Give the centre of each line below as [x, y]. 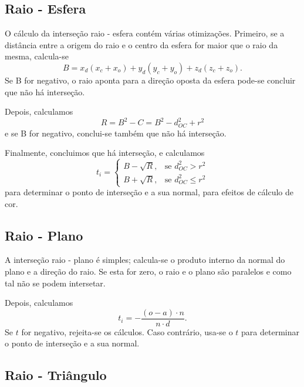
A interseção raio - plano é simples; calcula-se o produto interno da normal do [145, 260]
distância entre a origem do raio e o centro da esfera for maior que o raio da [141, 44]
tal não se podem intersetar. [55, 283]
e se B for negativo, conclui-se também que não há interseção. [116, 133]
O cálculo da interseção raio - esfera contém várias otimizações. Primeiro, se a [145, 33]
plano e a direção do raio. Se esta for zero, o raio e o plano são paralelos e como [148, 271]
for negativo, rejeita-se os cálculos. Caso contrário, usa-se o [127, 331]
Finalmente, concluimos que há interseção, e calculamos [105, 153]
